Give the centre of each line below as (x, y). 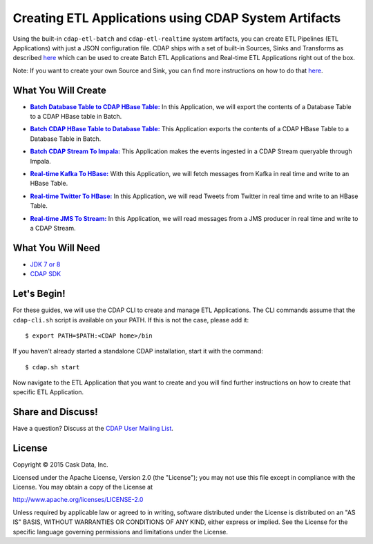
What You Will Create (60, 90)
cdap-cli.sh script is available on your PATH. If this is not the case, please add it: (131, 320)
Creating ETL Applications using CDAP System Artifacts (177, 18)
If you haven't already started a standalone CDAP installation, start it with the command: (138, 351)
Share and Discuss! (55, 412)
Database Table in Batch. (66, 139)
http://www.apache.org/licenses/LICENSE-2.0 (78, 500)
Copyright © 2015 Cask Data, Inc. (60, 465)
